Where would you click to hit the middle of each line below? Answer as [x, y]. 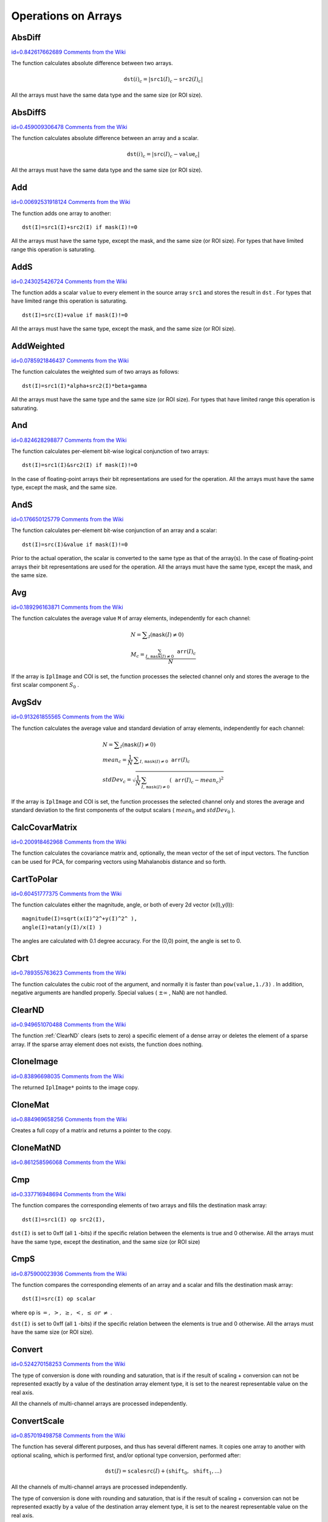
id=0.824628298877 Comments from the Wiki [69, 440]
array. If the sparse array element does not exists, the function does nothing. [107, 1044]
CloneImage [35, 1061]
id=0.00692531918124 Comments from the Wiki [71, 202]
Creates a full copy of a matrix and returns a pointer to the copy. [91, 1131]
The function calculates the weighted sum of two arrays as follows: [95, 372]
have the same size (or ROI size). [53, 1332]
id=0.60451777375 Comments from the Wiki [67, 893]
